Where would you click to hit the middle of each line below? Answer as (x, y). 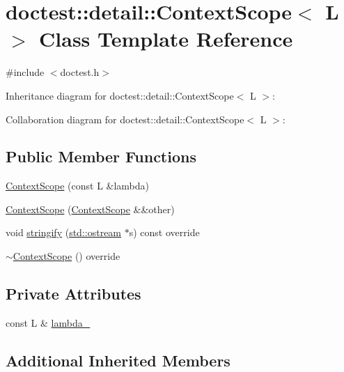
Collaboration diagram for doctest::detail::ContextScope (125, 119)
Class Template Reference (166, 39)
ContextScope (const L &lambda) (78, 186)
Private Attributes (73, 294)
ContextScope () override (67, 256)
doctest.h (80, 72)
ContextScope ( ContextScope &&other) (90, 209)
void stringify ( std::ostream (64, 232)
